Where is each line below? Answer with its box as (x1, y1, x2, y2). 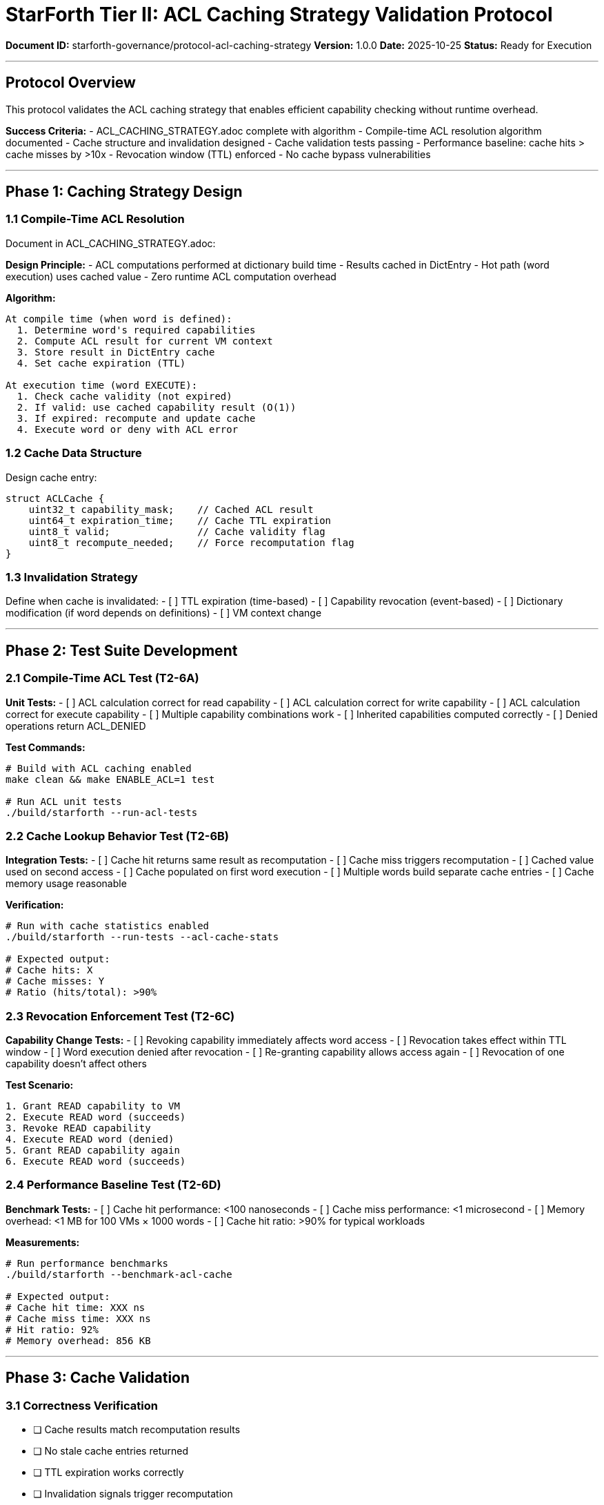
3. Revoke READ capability (6, 1123, 151, 1134)
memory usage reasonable (6, 877, 127, 890)
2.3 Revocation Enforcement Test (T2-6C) (6, 1009, 235, 1023)
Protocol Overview (6, 74, 136, 92)
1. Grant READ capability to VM (6, 1100, 180, 1112)
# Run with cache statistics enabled (6, 920, 210, 932)
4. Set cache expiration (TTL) (17, 357, 186, 369)
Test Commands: (6, 741, 85, 753)
